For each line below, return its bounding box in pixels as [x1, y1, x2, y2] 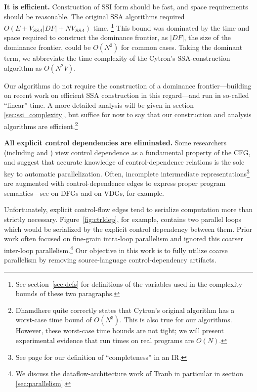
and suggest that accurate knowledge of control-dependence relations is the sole [4, 157, 245, 167]
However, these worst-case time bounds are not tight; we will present [15, 325, 224, 336]
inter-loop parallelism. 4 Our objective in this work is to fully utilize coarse [4, 243, 228, 255]
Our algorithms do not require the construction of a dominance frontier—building [4, 80, 252, 90]
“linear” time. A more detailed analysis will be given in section [4, 99, 194, 110]
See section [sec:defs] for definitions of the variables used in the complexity [15, 278, 243, 289]
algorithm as [4, 62, 42, 73]
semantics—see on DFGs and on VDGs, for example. [4, 187, 164, 198]
